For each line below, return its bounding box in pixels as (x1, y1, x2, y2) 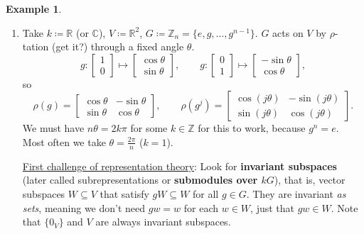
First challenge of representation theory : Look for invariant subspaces (22, 158, 337, 173)
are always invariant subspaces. (95, 214, 231, 229)
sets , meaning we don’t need (22, 200, 146, 215)
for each (183, 200, 219, 215)
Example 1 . (6, 1, 62, 16)
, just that (250, 200, 294, 215)
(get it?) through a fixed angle (52, 39, 184, 54)
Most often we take (22, 134, 106, 149)
